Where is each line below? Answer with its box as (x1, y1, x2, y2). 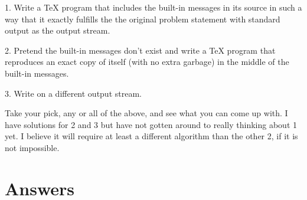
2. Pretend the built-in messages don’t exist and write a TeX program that (5, 44, 276, 56)
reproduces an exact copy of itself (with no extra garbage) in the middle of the (5, 55, 289, 68)
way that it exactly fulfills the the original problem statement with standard (5, 12, 280, 25)
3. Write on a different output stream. (5, 87, 142, 99)
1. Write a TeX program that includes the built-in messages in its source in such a (5, 1, 302, 13)
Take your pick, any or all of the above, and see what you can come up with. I (5, 107, 288, 119)
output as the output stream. (5, 24, 110, 37)
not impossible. (5, 141, 60, 153)
